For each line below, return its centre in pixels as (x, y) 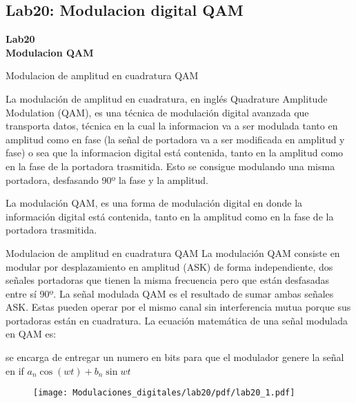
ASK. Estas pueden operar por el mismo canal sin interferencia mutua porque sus (178, 307)
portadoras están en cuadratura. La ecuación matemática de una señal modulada (177, 320)
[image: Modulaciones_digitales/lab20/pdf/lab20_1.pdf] (164, 393)
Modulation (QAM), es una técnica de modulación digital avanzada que (157, 112)
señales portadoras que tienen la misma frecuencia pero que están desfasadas (167, 280)
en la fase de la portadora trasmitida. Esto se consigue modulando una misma (170, 166)
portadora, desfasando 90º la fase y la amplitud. (107, 179)
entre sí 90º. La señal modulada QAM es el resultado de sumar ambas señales (170, 293)
